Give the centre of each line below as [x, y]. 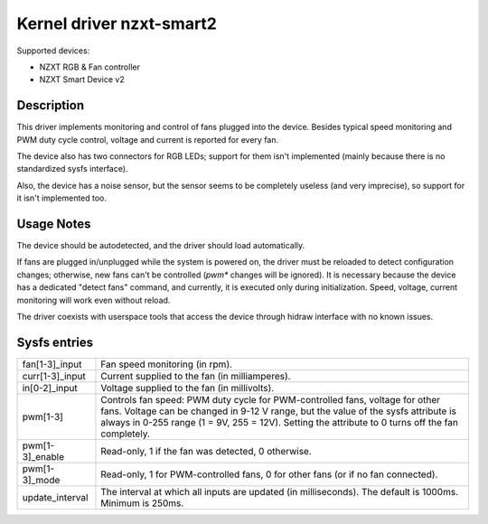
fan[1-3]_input [52, 364]
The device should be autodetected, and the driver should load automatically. [161, 246]
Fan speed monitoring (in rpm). [167, 364]
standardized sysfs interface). [72, 169]
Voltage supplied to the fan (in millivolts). [188, 388]
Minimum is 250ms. [142, 503]
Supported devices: [53, 51]
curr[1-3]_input [54, 376]
